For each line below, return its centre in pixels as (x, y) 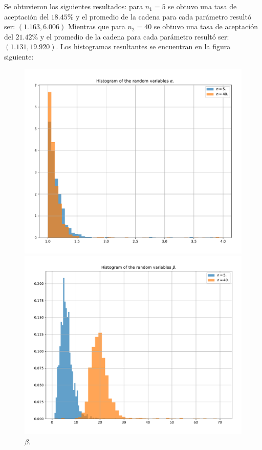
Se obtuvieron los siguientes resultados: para (74, 6)
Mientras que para (96, 26)
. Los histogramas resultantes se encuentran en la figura (143, 46)
